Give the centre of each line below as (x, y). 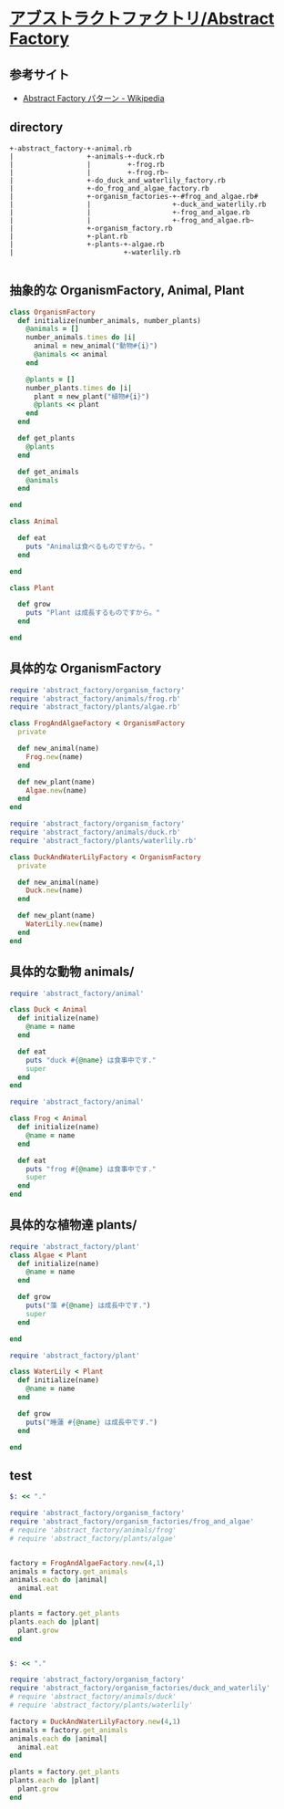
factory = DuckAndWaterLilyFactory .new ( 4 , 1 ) (95, 1721)
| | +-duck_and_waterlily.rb (138, 204)
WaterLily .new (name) (65, 924)
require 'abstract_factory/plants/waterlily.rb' (103, 840)
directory (36, 127)
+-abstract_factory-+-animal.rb (71, 148)
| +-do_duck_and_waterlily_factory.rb (117, 180)
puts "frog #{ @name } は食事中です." (91, 1169)
